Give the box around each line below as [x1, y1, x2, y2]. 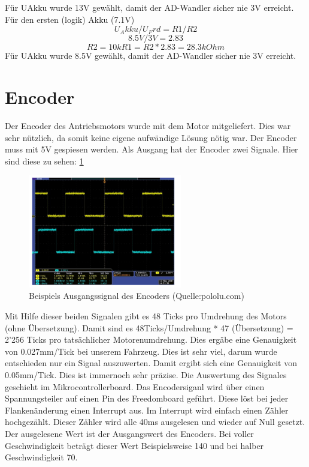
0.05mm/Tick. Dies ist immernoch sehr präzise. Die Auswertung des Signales [5, 368, 287, 381]
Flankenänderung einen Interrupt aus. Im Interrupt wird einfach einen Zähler [5, 403, 289, 416]
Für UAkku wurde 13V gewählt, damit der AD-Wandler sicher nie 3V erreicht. [5, 1, 294, 13]
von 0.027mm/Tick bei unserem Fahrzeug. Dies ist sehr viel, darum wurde [5, 345, 277, 357]
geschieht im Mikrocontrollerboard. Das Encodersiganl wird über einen [5, 380, 265, 393]
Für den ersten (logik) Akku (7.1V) [5, 13, 135, 25]
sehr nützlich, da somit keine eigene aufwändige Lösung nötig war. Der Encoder [5, 131, 297, 143]
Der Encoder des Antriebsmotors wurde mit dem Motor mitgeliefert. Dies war [5, 119, 291, 131]
